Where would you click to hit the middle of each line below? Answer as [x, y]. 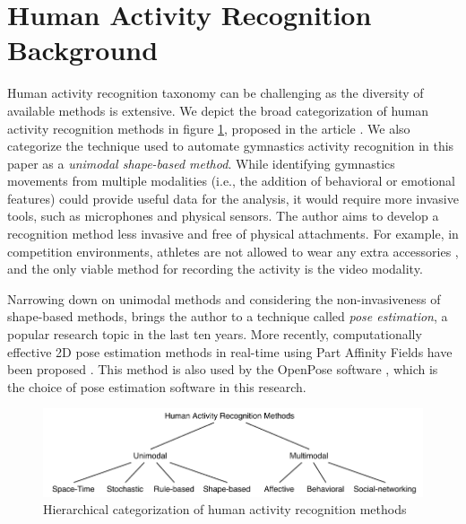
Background [83, 50]
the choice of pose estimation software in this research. [157, 386]
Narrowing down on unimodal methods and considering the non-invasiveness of [224, 298]
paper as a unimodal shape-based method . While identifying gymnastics [201, 163]
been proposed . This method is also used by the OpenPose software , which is [223, 369]
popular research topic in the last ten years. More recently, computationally [215, 334]
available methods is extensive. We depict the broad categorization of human [218, 110]
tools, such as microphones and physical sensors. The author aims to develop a [223, 216]
